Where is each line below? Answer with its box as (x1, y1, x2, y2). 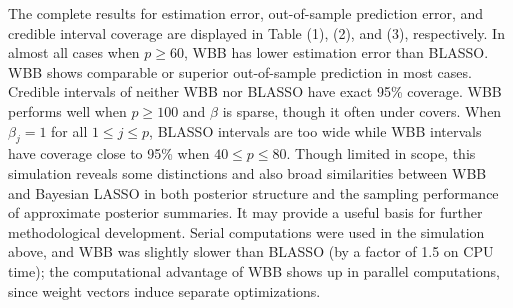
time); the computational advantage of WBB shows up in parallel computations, (8, 260, 500, 281)
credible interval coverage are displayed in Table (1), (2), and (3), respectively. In (8, 22, 505, 43)
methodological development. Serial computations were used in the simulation (8, 221, 485, 242)
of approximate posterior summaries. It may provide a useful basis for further (8, 202, 483, 223)
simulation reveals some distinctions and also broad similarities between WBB (8, 162, 487, 183)
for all (51, 120, 88, 141)
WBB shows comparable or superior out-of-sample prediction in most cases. (8, 61, 472, 82)
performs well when (8, 100, 127, 121)
